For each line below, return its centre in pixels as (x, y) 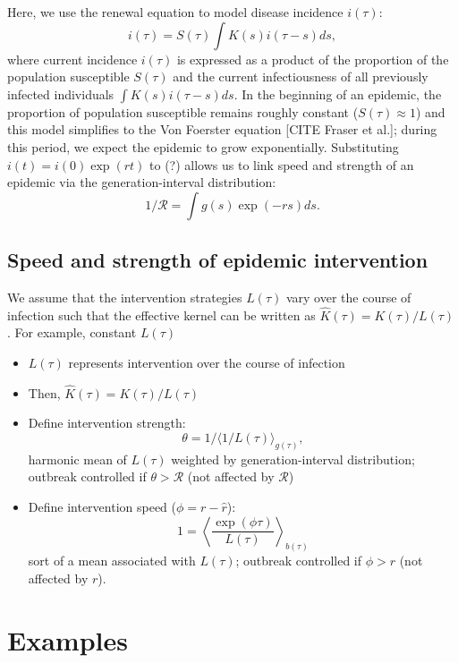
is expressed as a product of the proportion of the (313, 59)
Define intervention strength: (107, 423)
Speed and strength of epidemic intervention (218, 260)
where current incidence (72, 59)
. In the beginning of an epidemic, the (338, 93)
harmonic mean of (77, 459)
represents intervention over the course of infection (207, 362)
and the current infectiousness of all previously (301, 76)
